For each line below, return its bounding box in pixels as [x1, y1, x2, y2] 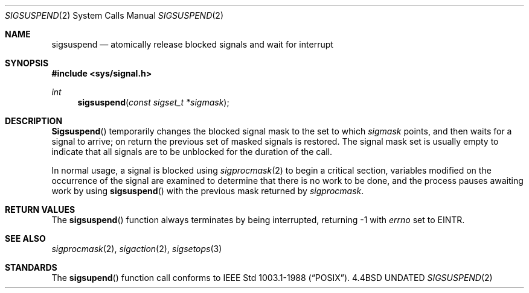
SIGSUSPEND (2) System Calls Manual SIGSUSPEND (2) [5, 10, 224, 20]
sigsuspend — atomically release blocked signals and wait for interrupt [51, 39, 333, 49]
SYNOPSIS [5, 58, 49, 68]
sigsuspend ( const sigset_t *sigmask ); [77, 97, 229, 107]
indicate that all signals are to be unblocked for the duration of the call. [51, 146, 333, 157]
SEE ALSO [5, 233, 46, 244]
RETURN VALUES [5, 204, 75, 215]
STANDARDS [5, 262, 57, 273]
